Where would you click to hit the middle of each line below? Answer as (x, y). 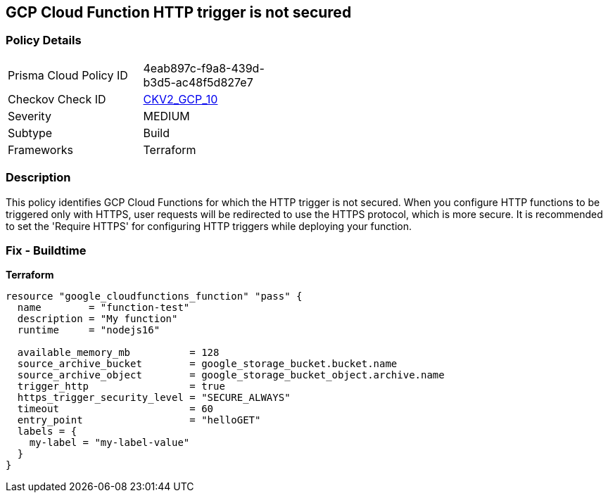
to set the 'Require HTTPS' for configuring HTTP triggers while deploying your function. (209, 226)
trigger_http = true (121, 387)
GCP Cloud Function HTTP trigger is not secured (179, 12)
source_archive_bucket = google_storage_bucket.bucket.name (207, 364)
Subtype (30, 133)
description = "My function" (97, 319)
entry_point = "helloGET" (139, 420)
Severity (30, 116)
